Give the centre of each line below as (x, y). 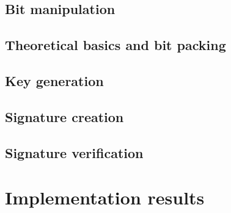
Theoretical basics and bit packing (116, 45)
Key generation (54, 80)
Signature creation (64, 116)
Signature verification (74, 152)
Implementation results (105, 197)
